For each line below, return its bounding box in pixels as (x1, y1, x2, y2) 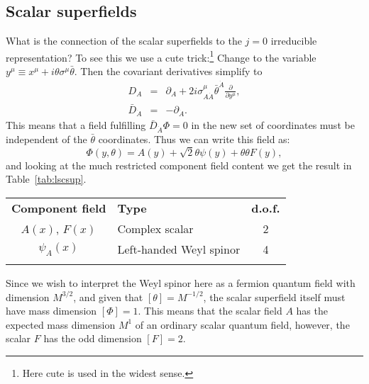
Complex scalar (117, 220, 194, 237)
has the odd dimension (43, 331, 142, 346)
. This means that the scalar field (138, 303, 282, 318)
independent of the (6, 132, 87, 147)
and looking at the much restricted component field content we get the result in (6, 157, 352, 172)
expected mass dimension (6, 317, 116, 332)
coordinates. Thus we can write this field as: (98, 132, 290, 147)
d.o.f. (251, 199, 280, 216)
